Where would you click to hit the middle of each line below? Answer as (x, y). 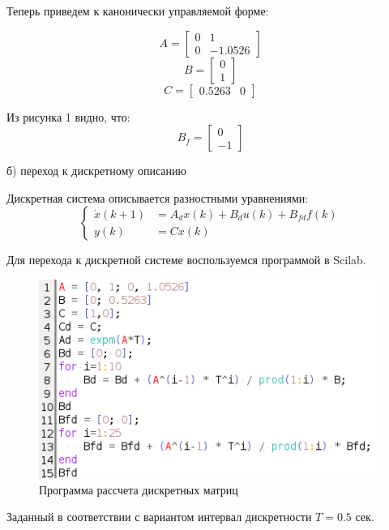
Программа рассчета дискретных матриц (139, 489)
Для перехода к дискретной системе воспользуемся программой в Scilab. (186, 260)
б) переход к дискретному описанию (97, 171)
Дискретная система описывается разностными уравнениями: (158, 197)
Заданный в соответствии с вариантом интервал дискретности (159, 517)
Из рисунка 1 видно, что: (68, 116)
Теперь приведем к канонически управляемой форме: (138, 11)
